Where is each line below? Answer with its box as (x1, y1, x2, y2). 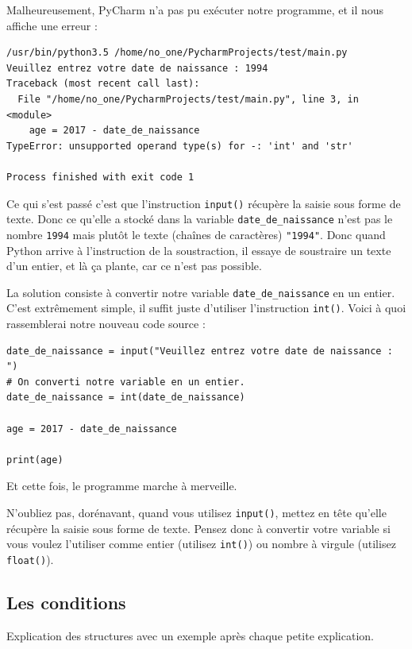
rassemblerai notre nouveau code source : (6, 315, 206, 331)
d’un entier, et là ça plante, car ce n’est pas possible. (6, 257, 262, 274)
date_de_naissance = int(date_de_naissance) (6, 392, 245, 404)
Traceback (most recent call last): (6, 78, 200, 90)
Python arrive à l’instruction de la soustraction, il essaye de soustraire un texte (6, 241, 391, 258)
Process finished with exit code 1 (6, 171, 194, 183)
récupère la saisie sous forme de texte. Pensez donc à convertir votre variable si (6, 520, 391, 536)
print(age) (6, 454, 64, 466)
